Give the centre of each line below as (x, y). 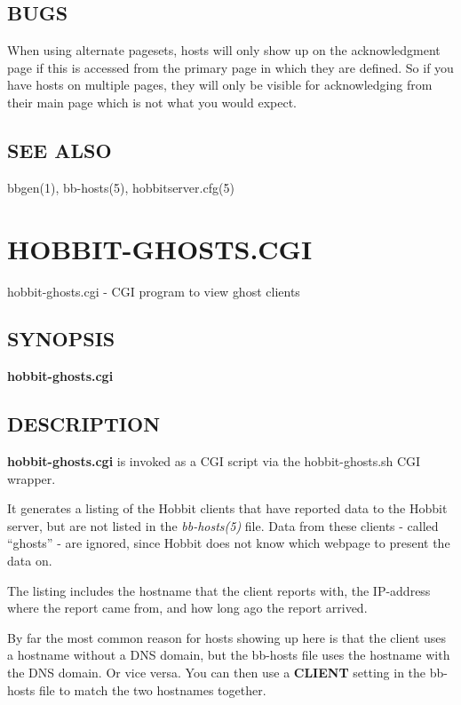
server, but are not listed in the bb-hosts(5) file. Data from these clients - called (223, 525)
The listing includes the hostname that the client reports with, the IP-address (219, 590)
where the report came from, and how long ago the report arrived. (187, 608)
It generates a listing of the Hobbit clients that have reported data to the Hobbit (227, 508)
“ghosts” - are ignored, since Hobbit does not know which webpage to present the (229, 543)
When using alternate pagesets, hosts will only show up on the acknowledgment (224, 50)
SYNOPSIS (61, 339)
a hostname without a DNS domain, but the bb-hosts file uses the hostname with (229, 655)
